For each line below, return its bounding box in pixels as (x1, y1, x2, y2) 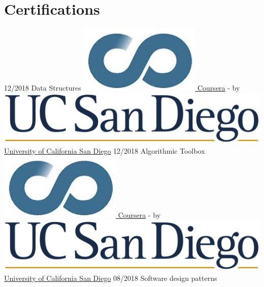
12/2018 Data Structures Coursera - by (4, 82, 240, 93)
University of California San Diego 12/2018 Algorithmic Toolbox (4, 145, 205, 156)
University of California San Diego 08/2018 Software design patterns (4, 272, 217, 283)
